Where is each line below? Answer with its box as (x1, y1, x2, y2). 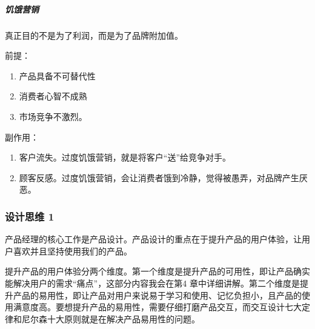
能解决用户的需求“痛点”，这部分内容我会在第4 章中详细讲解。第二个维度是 (5, 276, 300, 289)
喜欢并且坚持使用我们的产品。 (13, 244, 132, 257)
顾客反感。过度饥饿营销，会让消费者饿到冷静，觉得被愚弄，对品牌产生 (19, 171, 299, 184)
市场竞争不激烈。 (19, 110, 87, 122)
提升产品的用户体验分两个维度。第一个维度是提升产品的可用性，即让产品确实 (5, 265, 310, 277)
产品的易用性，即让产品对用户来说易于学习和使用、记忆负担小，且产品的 (13, 288, 302, 301)
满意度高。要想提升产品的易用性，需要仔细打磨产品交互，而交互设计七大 (13, 301, 302, 313)
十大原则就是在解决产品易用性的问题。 (47, 312, 200, 325)
